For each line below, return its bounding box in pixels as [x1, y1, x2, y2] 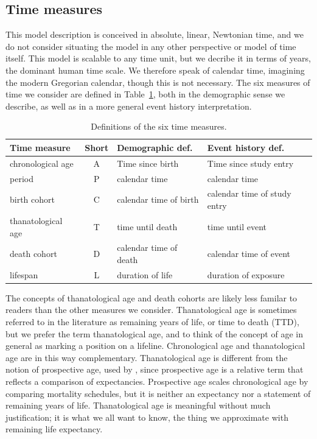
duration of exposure [207, 268, 285, 281]
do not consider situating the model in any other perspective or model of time [5, 40, 296, 52]
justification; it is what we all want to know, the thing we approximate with [5, 410, 288, 423]
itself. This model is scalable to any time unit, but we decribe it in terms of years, [5, 52, 311, 65]
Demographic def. [117, 141, 193, 153]
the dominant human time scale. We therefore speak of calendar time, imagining [5, 63, 305, 76]
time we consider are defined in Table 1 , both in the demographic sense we [5, 88, 285, 100]
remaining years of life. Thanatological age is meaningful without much [5, 399, 271, 412]
